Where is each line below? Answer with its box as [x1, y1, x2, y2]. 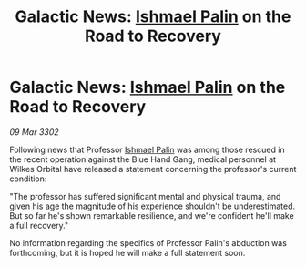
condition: [9, 173, 47, 184]
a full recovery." [9, 220, 69, 231]
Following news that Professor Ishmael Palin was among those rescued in [9, 144, 285, 155]
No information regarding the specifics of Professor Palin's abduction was [9, 237, 287, 248]
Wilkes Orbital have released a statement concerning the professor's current [9, 163, 297, 174]
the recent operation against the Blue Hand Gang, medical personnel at [9, 153, 276, 165]
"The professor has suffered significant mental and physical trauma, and [9, 190, 281, 201]
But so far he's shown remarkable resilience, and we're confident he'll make [9, 210, 294, 221]
